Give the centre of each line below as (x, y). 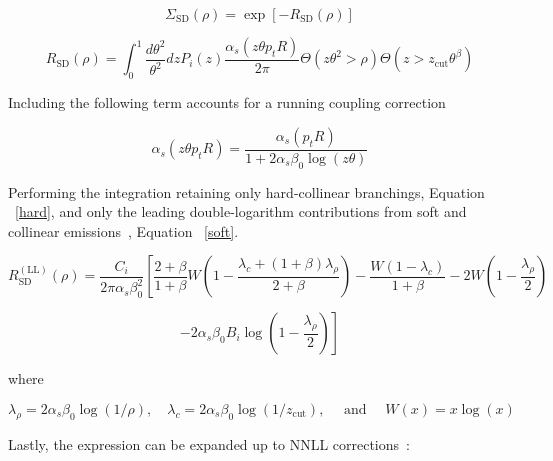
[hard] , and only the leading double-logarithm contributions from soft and (241, 211)
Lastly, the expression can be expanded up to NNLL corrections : (209, 443)
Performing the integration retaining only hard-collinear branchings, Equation (246, 191)
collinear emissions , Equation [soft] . (123, 230)
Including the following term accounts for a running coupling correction (227, 102)
